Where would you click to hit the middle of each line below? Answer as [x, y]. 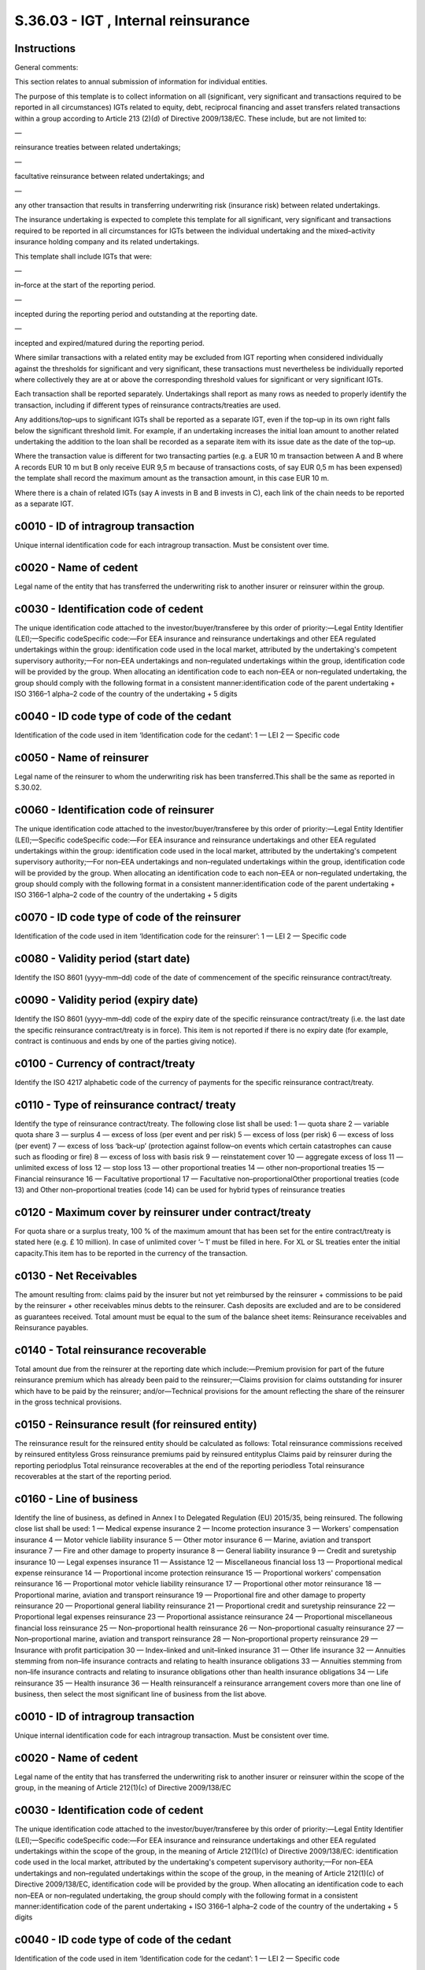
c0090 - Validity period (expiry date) [106, 1000]
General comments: [46, 68]
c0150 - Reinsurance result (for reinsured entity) [136, 1424]
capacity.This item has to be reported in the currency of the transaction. [131, 1253]
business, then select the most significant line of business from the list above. [140, 1694]
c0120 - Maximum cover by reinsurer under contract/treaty [163, 1212]
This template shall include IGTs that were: [83, 256]
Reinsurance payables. [52, 1327]
